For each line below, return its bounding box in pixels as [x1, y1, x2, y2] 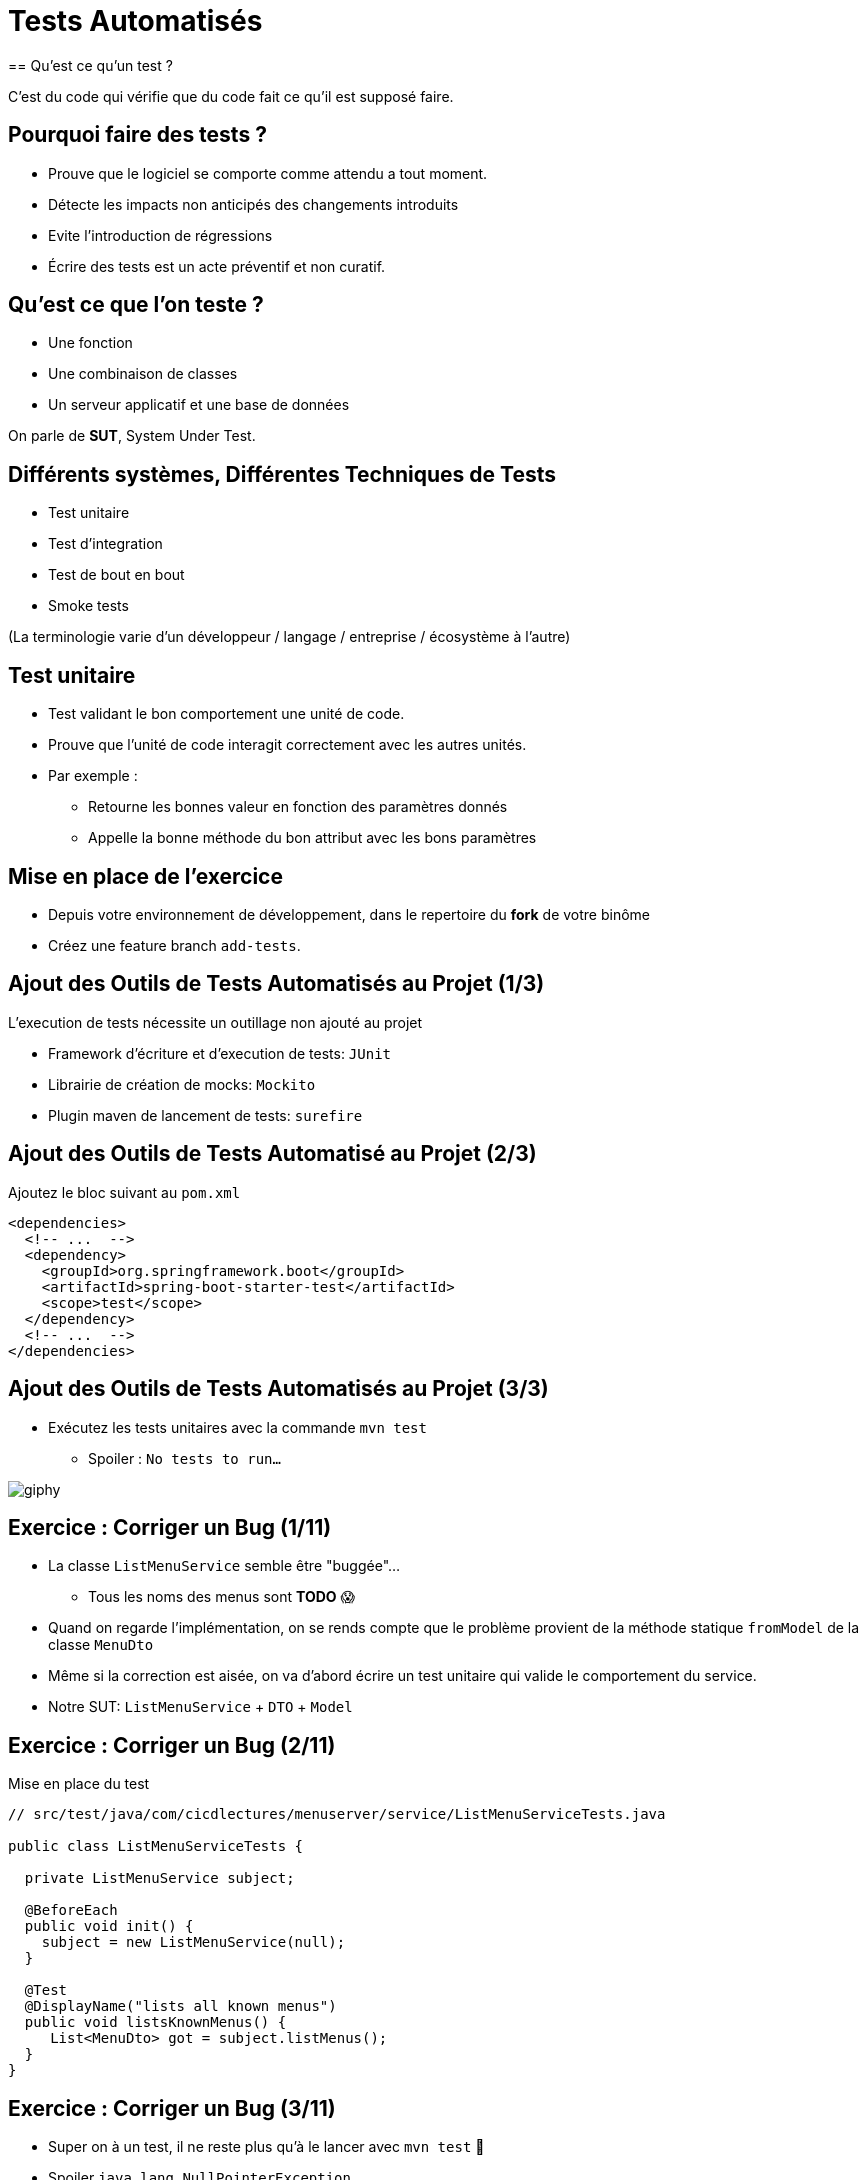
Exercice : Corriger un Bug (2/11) [8, 1732, 336, 1758]
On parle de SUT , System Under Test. [8, 427, 256, 445]
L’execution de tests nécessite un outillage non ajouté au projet [8, 1013, 423, 1031]
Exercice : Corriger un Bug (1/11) [8, 1514, 332, 1540]
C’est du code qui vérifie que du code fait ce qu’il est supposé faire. [8, 87, 454, 105]
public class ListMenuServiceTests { [8, 1838, 304, 1855]
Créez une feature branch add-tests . [48, 936, 301, 954]
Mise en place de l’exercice [8, 863, 283, 889]
